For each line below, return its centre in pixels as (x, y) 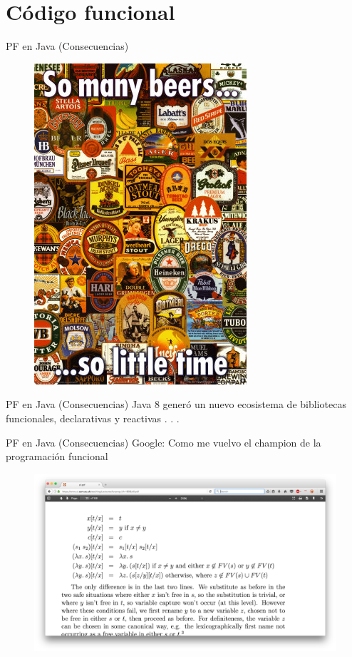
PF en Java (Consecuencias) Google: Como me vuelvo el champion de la (164, 442)
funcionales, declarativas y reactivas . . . (93, 418)
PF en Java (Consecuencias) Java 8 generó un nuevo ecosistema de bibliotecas (176, 404)
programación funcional (57, 456)
